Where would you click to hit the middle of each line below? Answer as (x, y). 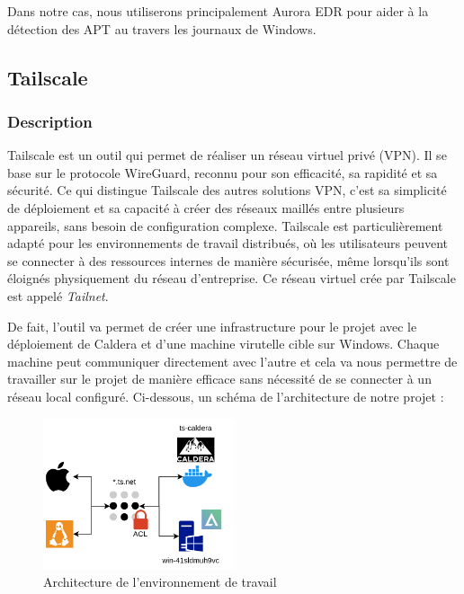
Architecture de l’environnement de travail (160, 582)
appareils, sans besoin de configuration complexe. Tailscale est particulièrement (225, 225)
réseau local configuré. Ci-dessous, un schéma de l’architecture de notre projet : (226, 396)
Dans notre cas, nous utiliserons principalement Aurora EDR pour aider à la (218, 11)
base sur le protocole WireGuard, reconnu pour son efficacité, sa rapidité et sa (223, 172)
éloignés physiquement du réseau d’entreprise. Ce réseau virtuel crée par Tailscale (232, 278)
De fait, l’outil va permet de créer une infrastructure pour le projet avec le (212, 326)
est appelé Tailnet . (58, 295)
